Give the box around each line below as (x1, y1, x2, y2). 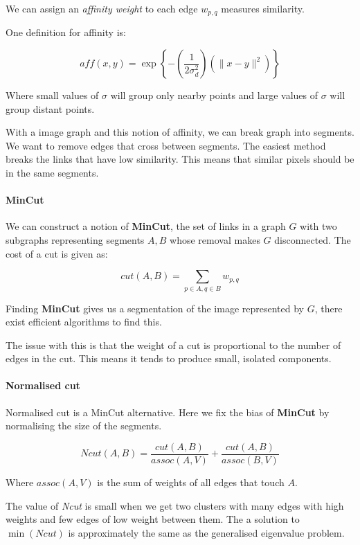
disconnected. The (274, 233, 351, 247)
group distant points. (6, 101, 95, 116)
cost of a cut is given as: (6, 246, 108, 260)
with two (300, 219, 337, 233)
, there (314, 301, 343, 315)
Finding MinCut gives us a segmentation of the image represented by (6, 301, 304, 315)
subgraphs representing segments (6, 233, 145, 247)
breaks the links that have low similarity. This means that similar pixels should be (6, 152, 354, 166)
